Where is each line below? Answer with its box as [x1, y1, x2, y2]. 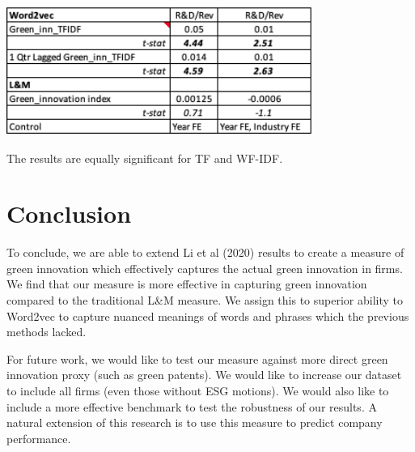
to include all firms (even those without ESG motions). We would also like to [6, 382, 389, 399]
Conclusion [6, 197, 132, 230]
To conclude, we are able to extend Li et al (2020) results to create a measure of [6, 244, 404, 261]
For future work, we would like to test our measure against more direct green [6, 350, 388, 367]
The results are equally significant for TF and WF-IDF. [6, 149, 283, 166]
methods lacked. [6, 323, 87, 340]
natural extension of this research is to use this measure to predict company [6, 414, 383, 431]
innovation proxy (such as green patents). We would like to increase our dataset [6, 366, 402, 383]
